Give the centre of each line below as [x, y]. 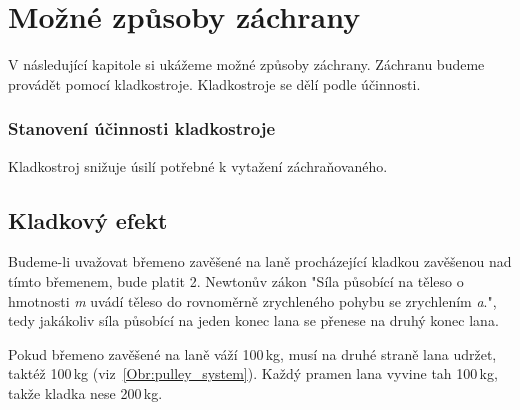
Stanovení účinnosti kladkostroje [142, 128]
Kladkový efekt [88, 219]
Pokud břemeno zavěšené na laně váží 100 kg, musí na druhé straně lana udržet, [252, 353]
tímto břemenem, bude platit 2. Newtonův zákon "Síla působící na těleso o [236, 280]
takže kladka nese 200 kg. [85, 392]
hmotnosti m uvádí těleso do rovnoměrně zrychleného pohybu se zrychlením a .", [252, 300]
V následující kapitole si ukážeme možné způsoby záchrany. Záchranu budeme [246, 64]
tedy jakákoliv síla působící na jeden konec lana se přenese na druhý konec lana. [253, 320]
